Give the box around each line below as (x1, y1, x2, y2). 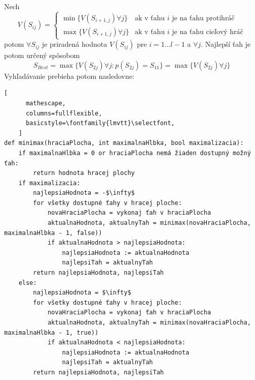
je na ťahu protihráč (172, 14, 235, 22)
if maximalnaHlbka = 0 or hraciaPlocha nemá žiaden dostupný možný (18, 149, 251, 157)
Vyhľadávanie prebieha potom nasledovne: (4, 70, 134, 81)
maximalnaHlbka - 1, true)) (4, 329, 99, 336)
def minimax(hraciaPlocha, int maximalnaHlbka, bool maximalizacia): (4, 139, 244, 147)
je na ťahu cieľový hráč (172, 28, 243, 36)
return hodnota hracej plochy (33, 169, 135, 177)
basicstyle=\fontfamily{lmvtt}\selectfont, (25, 120, 175, 127)
